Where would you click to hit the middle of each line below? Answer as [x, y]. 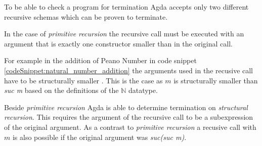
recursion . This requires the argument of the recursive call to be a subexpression [129, 117]
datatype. [143, 90]
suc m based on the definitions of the [61, 90]
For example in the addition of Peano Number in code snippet [100, 60]
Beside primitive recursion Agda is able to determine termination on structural [126, 107]
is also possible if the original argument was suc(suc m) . [99, 137]
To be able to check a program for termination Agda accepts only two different [126, 7]
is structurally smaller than [216, 80]
